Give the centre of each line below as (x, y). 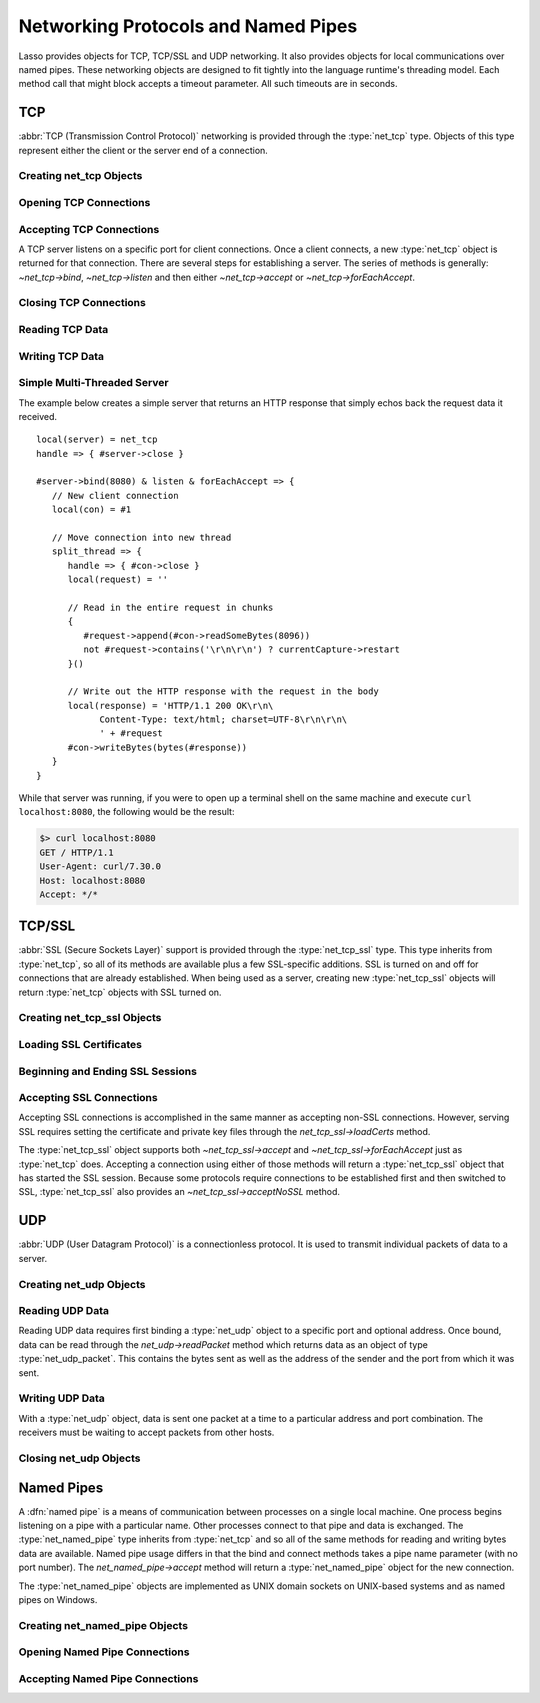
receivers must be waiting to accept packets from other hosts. (146, 1432)
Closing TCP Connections (82, 303)
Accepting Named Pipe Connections (108, 1678)
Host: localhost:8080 (92, 880)
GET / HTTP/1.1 (76, 852)
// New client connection (115, 495)
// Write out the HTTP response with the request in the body (223, 691)
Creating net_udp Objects (82, 1284)
